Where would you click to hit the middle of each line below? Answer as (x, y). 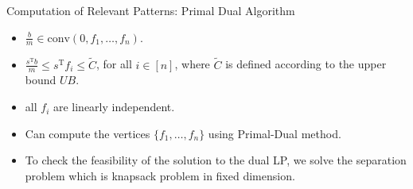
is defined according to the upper (306, 64)
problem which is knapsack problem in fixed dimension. (160, 175)
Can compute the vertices (88, 133)
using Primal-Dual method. (275, 133)
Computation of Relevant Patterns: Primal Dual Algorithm (151, 10)
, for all (114, 64)
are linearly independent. (114, 107)
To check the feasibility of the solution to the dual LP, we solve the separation (216, 160)
